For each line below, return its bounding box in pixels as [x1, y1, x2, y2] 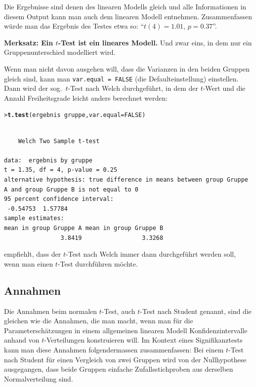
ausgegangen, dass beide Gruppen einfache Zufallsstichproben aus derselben [4, 364, 233, 374]
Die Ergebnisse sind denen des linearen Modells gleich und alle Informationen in [4, 1, 247, 11]
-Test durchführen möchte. [57, 258, 138, 269]
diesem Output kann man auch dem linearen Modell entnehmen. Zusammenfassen [4, 11, 253, 21]
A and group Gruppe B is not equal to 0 [4, 186, 139, 193]
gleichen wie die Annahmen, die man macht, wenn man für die [4, 315, 193, 326]
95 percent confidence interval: [4, 195, 114, 203]
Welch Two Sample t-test [18, 137, 100, 145]
